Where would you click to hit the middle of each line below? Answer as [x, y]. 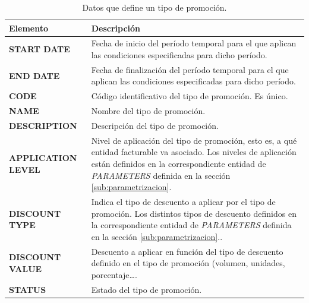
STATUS [28, 289]
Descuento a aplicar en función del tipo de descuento [187, 251]
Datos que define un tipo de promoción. [154, 7]
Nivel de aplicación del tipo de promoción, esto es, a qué [194, 140]
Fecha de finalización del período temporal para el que [190, 69]
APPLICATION [43, 158]
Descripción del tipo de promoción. [155, 125]
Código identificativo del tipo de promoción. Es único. [190, 96]
